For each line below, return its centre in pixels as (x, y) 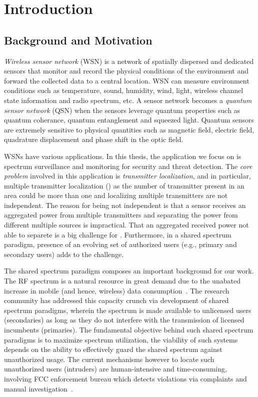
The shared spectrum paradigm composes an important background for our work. (129, 271)
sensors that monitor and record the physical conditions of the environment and (126, 71)
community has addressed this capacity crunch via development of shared (116, 300)
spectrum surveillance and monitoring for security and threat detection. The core (128, 166)
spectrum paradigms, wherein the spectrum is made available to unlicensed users (128, 310)
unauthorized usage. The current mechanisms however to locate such (109, 359)
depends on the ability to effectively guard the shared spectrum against (113, 349)
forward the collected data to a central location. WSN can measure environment (127, 80)
